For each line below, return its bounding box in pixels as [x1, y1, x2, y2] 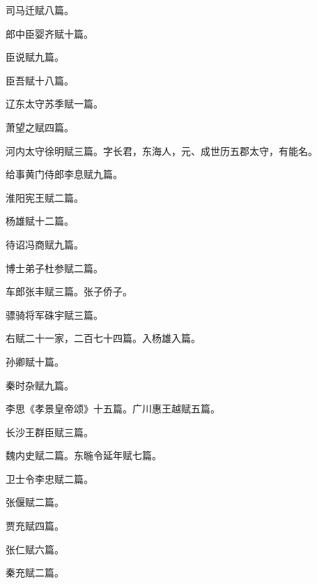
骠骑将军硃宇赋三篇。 [6, 307, 103, 322]
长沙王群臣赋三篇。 [6, 424, 93, 439]
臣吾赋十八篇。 [6, 73, 74, 87]
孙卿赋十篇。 [6, 354, 64, 368]
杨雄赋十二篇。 [6, 214, 74, 228]
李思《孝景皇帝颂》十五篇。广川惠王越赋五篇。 [6, 401, 220, 416]
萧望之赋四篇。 [6, 119, 74, 134]
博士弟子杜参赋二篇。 [6, 260, 103, 275]
